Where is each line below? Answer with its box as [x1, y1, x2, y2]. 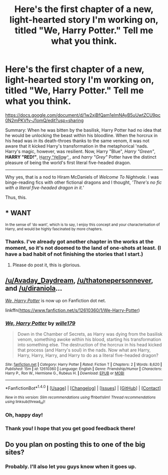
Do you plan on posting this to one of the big [5, 440, 145, 449]
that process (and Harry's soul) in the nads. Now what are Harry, [17, 347, 151, 353]
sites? [5, 448, 24, 456]
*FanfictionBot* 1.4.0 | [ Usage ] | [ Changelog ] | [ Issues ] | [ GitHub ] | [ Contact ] [5, 384, 161, 391]
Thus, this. [5, 194, 27, 200]
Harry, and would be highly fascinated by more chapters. [5, 226, 103, 231]
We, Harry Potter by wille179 [5, 319, 76, 326]
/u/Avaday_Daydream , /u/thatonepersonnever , [5, 276, 153, 285]
